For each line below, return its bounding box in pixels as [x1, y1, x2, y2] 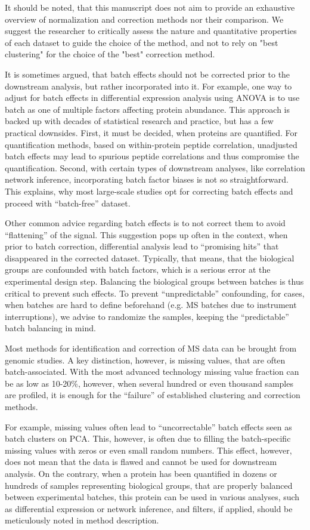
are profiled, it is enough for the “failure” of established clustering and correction [5, 389, 300, 401]
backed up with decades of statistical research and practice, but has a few [5, 115, 274, 127]
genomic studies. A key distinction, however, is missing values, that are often [5, 353, 286, 366]
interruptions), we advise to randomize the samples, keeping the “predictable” [5, 310, 289, 322]
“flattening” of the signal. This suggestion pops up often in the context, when [5, 228, 288, 241]
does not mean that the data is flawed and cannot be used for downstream [5, 455, 277, 468]
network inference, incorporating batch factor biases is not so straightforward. [5, 173, 289, 186]
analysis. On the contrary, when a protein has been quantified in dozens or [5, 467, 277, 479]
